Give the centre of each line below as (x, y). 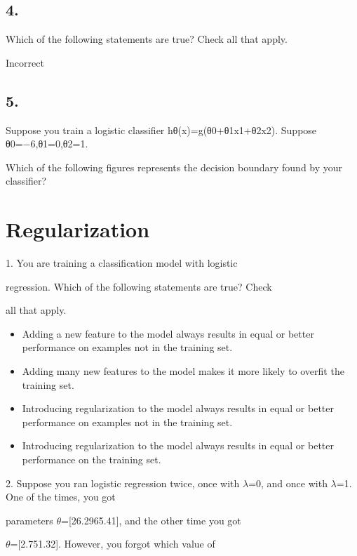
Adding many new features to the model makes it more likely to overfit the (183, 371)
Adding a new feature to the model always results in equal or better (168, 333)
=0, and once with (288, 483)
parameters (29, 520)
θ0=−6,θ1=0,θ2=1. (47, 144)
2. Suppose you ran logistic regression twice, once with (123, 483)
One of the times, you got (61, 497)
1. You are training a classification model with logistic (122, 263)
